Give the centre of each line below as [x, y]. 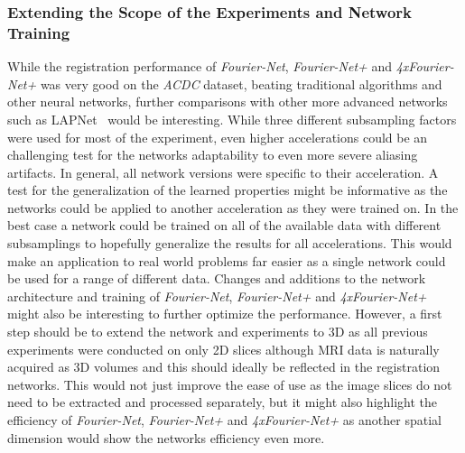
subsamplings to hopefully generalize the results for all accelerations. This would [230, 243]
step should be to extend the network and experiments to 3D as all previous [218, 332]
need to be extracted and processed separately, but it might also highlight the [223, 402]
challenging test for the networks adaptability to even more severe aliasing [213, 155]
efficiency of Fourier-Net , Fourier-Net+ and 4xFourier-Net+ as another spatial [224, 420]
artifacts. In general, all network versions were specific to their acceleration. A [223, 172]
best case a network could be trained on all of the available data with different [224, 225]
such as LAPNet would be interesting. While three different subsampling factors [232, 119]
